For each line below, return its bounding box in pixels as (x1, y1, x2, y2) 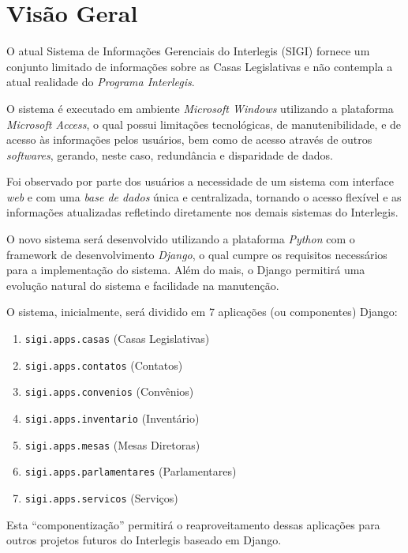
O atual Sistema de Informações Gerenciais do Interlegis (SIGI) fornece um (6, 43, 370, 59)
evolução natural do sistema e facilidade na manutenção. (6, 276, 279, 293)
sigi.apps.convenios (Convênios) (24, 383, 194, 400)
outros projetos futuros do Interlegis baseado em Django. (6, 532, 282, 548)
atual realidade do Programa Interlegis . (6, 73, 195, 90)
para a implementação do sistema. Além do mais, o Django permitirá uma (6, 261, 365, 278)
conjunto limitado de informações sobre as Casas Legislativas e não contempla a (6, 58, 393, 74)
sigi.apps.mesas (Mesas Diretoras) (24, 436, 200, 453)
